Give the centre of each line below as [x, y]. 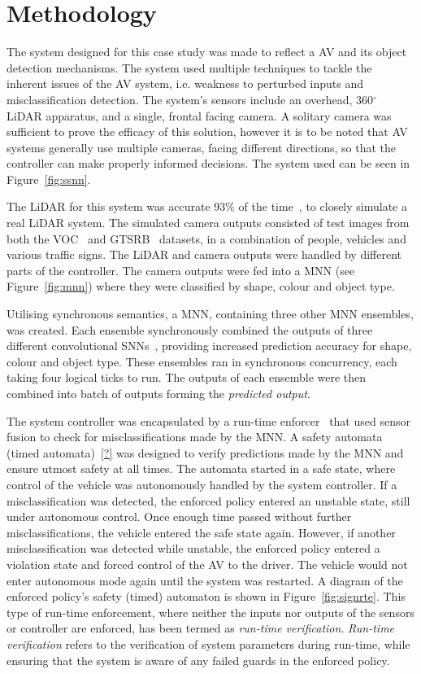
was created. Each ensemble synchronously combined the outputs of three [190, 329]
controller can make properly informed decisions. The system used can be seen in [208, 163]
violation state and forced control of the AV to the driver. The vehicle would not [207, 564]
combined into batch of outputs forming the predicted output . [158, 393]
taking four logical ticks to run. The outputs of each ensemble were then [187, 377]
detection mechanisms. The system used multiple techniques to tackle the [189, 67]
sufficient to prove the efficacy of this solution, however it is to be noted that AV [207, 131]
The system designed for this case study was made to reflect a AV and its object [207, 52]
